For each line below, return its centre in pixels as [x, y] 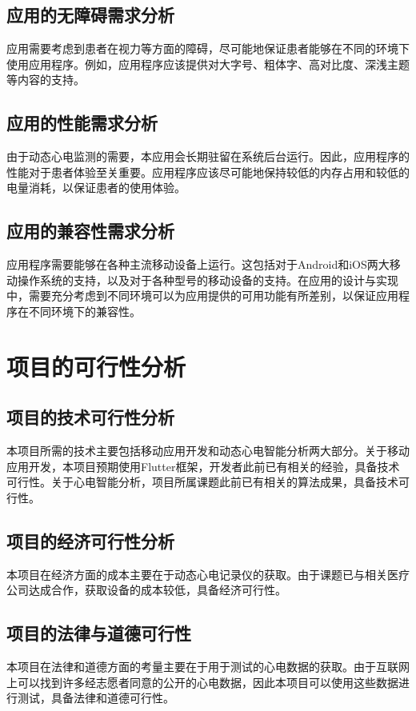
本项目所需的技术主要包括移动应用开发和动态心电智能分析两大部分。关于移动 [208, 451]
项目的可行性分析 [96, 366]
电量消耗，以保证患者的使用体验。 [96, 188]
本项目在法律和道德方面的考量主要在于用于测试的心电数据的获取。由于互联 [202, 667]
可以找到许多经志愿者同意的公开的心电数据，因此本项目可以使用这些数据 [208, 682]
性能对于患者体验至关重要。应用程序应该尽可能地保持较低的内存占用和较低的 [208, 172]
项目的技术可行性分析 [90, 417]
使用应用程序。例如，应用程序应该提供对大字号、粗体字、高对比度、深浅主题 [208, 64]
